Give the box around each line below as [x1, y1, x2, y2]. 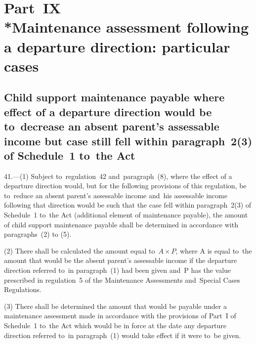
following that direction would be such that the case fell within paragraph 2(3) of [4, 200, 252, 210]
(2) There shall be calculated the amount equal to [4, 245, 155, 256]
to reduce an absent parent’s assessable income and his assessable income [4, 190, 227, 200]
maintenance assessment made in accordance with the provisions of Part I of [4, 310, 236, 321]
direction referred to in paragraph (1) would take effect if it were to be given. [4, 330, 241, 340]
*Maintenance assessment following [4, 17, 249, 37]
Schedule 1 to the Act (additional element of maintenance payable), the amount [4, 210, 248, 220]
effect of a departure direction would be [4, 104, 212, 119]
